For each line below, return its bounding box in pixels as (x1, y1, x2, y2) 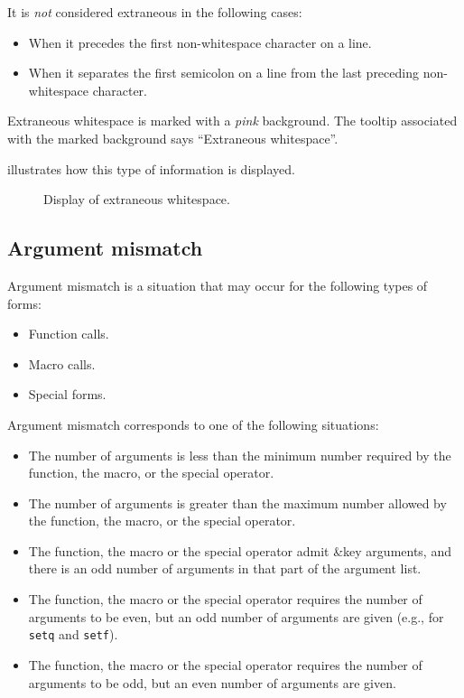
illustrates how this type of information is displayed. (7, 159, 295, 178)
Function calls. (28, 324, 109, 343)
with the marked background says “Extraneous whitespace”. (7, 128, 339, 147)
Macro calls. (28, 354, 96, 373)
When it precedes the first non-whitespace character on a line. (28, 33, 372, 51)
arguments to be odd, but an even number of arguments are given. (28, 673, 396, 692)
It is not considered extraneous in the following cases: (7, 3, 302, 21)
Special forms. (28, 385, 107, 404)
